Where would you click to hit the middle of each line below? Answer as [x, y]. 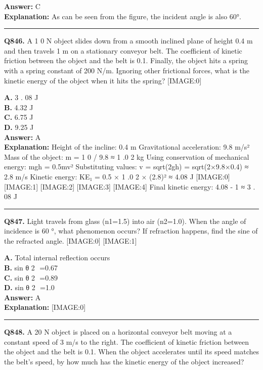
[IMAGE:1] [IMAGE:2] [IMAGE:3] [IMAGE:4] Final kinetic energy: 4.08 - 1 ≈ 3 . [130, 186]
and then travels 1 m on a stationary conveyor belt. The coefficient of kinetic [123, 50]
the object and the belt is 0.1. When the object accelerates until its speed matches [131, 352]
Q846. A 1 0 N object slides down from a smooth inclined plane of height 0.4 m [128, 41]
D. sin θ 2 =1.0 [29, 287]
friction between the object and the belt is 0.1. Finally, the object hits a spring [126, 60]
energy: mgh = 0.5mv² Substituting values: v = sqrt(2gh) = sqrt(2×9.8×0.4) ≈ [126, 167]
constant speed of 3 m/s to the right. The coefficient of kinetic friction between [127, 341]
